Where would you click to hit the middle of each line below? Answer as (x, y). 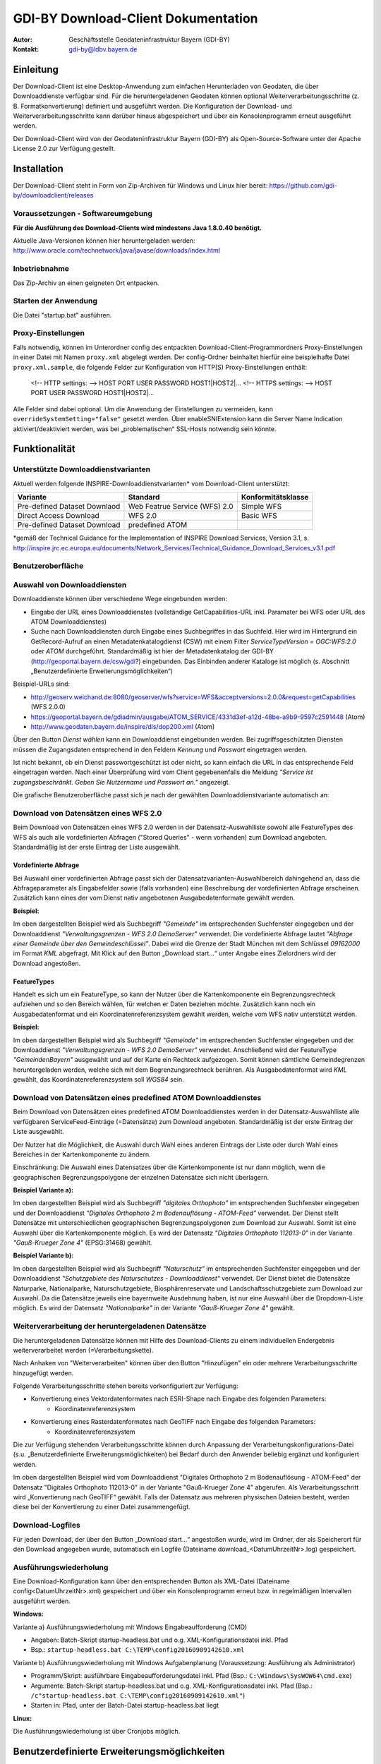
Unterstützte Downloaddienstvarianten (82, 469)
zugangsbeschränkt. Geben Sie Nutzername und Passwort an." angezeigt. (122, 782)
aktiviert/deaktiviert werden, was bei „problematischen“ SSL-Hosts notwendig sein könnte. (145, 429)
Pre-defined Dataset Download (69, 525)
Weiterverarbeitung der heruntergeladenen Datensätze (110, 1327)
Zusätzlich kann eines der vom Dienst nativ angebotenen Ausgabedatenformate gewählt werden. (154, 898)
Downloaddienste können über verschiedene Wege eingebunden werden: (120, 599)
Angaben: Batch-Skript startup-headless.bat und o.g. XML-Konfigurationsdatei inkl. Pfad (159, 1640)
